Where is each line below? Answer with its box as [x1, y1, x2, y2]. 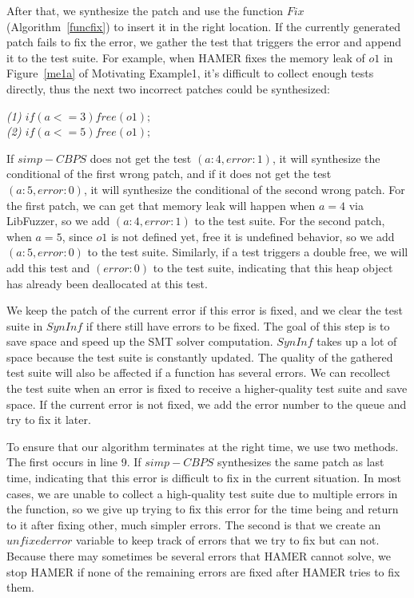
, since [62, 228, 93, 244]
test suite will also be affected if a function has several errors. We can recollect [6, 364, 391, 381]
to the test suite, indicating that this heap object [153, 259, 393, 275]
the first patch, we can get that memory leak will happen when [6, 196, 316, 213]
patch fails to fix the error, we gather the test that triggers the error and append [6, 34, 402, 50]
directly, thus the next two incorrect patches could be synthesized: [6, 80, 330, 97]
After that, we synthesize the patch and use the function [6, 2, 283, 18]
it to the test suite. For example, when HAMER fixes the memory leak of [6, 49, 365, 65]
